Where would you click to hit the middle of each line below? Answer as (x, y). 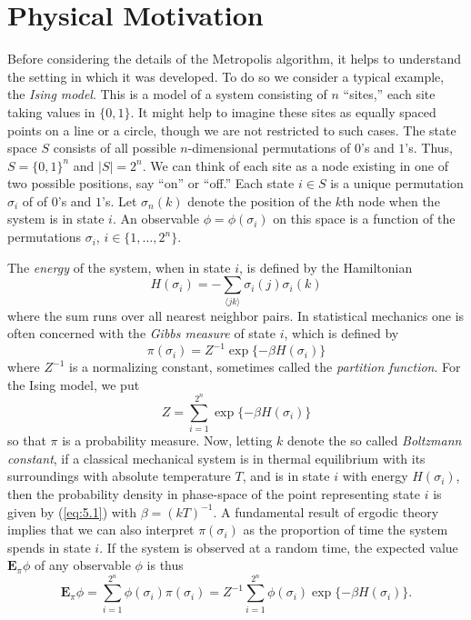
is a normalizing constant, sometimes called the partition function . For (265, 367)
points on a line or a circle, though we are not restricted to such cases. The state (232, 130)
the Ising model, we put (74, 384)
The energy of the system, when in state (119, 267)
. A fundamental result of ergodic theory (326, 511)
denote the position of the (260, 200)
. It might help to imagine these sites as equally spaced (283, 111)
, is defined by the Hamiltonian (326, 267)
